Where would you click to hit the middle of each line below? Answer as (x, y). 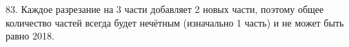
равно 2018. (30, 36)
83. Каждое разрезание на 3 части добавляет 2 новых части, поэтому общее (165, 9)
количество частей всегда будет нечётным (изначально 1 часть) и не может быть (175, 22)
